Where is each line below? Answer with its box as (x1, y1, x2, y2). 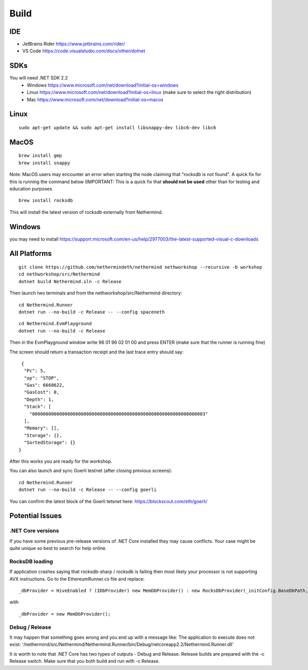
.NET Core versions (9, 527, 59, 535)
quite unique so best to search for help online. (9, 545, 107, 551)
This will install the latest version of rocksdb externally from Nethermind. (9, 209, 163, 215)
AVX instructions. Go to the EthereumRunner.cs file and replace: (9, 576, 145, 582)
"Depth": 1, (24, 397, 54, 402)
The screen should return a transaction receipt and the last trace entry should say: (9, 349, 184, 355)
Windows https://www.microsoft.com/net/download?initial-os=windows (27, 82, 179, 88)
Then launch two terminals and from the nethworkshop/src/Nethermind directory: (9, 290, 182, 296)
